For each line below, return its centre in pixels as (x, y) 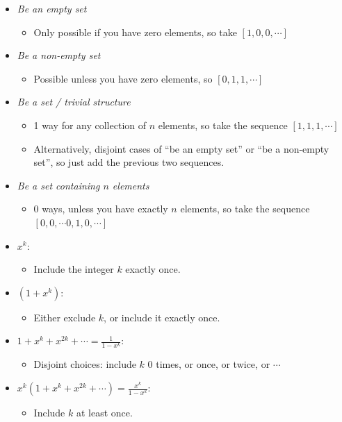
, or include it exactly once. (162, 317)
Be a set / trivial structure (74, 102)
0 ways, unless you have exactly (101, 209)
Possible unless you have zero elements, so (123, 78)
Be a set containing (58, 185)
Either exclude (65, 317)
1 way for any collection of (90, 125)
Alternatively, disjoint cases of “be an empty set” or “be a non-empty (181, 148)
